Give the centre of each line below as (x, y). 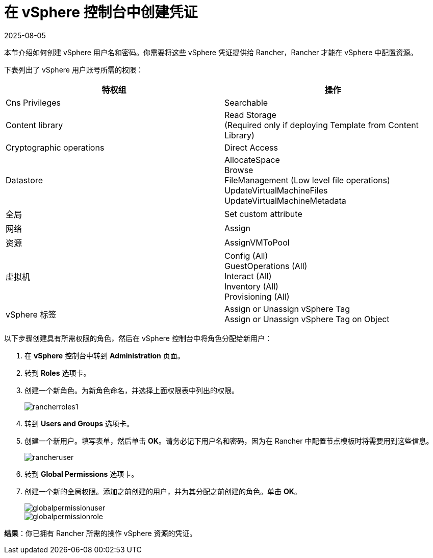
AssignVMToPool (257, 242)
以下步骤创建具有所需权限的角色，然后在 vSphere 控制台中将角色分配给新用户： (138, 338)
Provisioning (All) (257, 296)
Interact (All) (248, 276)
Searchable (246, 102)
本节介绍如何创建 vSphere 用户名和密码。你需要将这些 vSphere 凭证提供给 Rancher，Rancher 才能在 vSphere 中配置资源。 (211, 52)
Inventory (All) (251, 286)
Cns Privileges (33, 102)
